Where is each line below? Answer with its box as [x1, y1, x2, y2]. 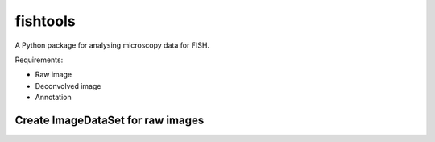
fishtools [14, 12, 76, 30]
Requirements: [14, 55, 64, 65]
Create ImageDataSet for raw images [14, 113, 205, 127]
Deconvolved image [35, 81, 101, 90]
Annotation [35, 93, 72, 102]
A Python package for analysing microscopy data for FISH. [14, 40, 209, 50]
